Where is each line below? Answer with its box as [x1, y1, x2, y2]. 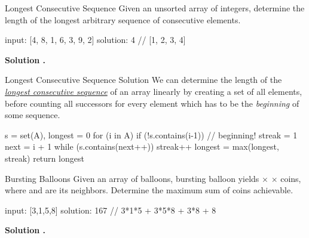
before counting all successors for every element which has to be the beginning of [5, 97, 299, 109]
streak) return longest [5, 152, 84, 164]
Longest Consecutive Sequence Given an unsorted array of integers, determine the [5, 2, 305, 14]
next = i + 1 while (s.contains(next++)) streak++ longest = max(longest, [5, 140, 279, 153]
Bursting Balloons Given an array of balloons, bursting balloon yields [5, 172, 259, 184]
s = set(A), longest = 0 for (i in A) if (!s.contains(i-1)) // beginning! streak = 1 [5, 128, 298, 141]
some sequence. [5, 109, 60, 121]
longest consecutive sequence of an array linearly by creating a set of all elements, [5, 85, 302, 97]
